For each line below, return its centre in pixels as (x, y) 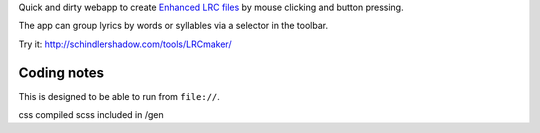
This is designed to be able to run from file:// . (119, 96)
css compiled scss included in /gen (91, 115)
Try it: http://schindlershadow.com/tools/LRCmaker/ (125, 44)
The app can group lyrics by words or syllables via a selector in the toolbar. (173, 26)
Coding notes (61, 72)
